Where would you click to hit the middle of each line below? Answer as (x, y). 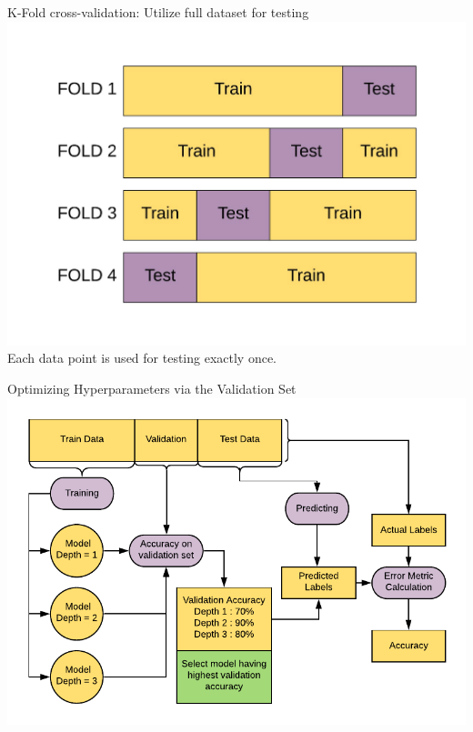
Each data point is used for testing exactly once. (142, 358)
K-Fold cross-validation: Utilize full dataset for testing (158, 12)
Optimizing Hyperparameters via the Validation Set (152, 388)
